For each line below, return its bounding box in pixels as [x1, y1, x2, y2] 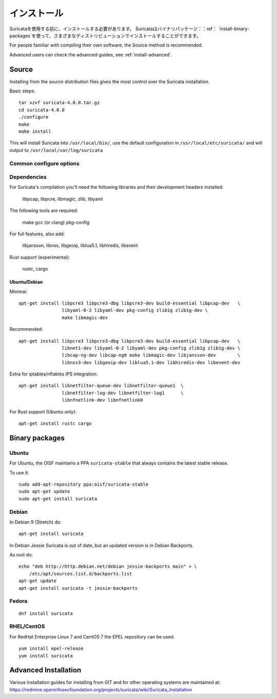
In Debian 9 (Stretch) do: [9, 518, 62, 525]
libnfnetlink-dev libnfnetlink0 [62, 397, 143, 403]
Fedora [9, 597, 28, 605]
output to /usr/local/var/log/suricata [9, 147, 103, 153]
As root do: [9, 552, 33, 558]
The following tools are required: [9, 208, 78, 214]
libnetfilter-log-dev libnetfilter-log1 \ [62, 390, 184, 396]
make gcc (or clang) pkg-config [22, 219, 90, 225]
